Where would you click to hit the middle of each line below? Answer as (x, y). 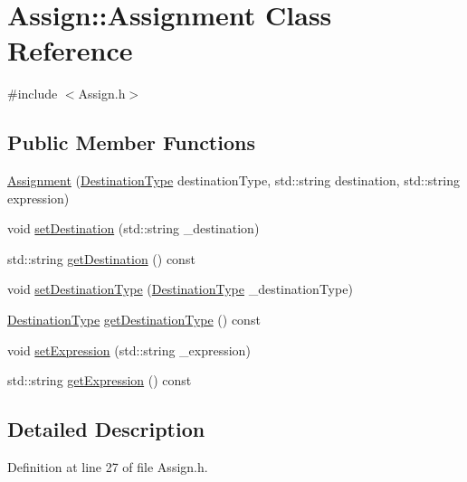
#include (33, 94)
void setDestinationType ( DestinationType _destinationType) (180, 289)
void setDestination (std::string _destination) (133, 228)
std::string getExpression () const (100, 380)
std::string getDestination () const (101, 258)
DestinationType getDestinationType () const (134, 320)
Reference (70, 50)
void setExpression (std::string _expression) (129, 350)
